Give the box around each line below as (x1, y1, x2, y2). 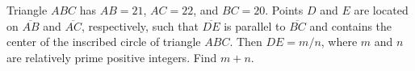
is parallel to (224, 17, 286, 34)
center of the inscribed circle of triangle (6, 33, 201, 50)
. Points (265, 2, 304, 18)
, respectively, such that (82, 17, 199, 34)
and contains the (309, 17, 392, 34)
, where (321, 33, 358, 50)
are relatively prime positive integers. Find (6, 48, 217, 65)
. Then (229, 33, 262, 50)
